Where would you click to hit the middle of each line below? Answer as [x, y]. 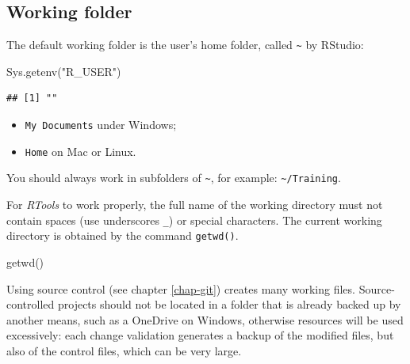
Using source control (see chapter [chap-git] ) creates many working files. [181, 288]
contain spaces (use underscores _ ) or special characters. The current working [194, 220]
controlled [31, 304]
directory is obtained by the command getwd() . [123, 235]
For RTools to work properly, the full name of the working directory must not [195, 205]
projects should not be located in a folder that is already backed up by [229, 304]
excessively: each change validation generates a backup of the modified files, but [200, 335]
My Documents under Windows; [101, 125]
